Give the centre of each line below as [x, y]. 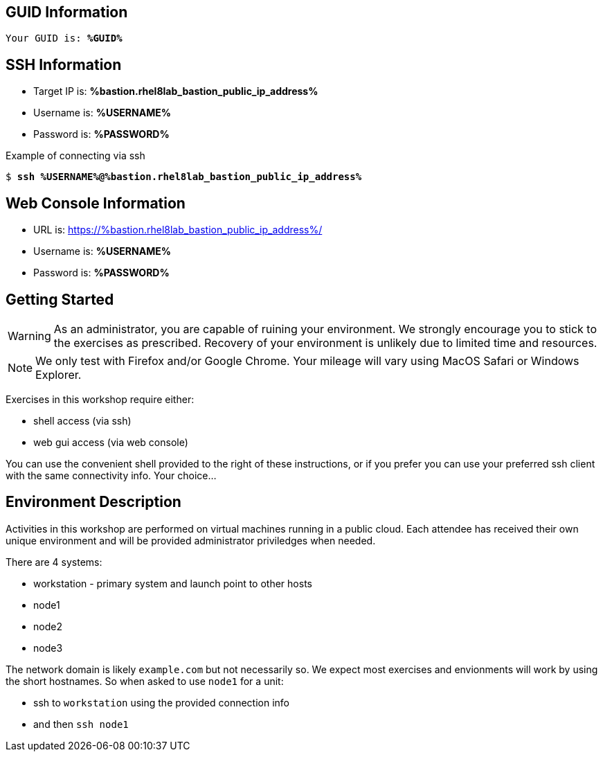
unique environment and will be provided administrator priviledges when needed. [191, 540]
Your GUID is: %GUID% [64, 38]
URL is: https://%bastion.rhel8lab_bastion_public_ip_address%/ [178, 230]
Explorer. [58, 374]
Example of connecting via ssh [75, 156]
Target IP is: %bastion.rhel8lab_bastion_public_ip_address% [176, 91]
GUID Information [67, 12]
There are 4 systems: [54, 562]
